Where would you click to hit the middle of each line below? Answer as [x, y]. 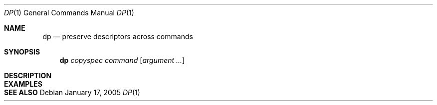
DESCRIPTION [28, 76]
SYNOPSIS [22, 52]
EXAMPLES [23, 84]
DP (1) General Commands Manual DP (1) [69, 13]
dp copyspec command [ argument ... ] [122, 60]
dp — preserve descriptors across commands [118, 36]
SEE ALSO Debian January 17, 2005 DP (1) [72, 92]
